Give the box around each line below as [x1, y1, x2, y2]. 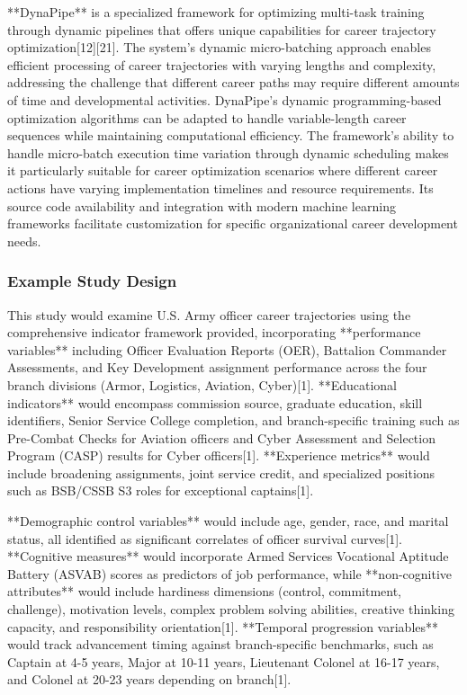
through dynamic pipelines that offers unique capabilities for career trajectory [7, 20, 436, 39]
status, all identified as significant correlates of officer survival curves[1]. [7, 529, 402, 548]
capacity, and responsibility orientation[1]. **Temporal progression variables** [7, 617, 439, 636]
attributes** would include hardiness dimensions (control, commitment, [7, 582, 402, 601]
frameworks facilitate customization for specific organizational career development [7, 214, 458, 233]
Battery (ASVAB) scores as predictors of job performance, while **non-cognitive [7, 564, 453, 583]
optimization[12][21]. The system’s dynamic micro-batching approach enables [7, 38, 431, 57]
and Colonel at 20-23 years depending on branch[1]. [7, 670, 292, 689]
